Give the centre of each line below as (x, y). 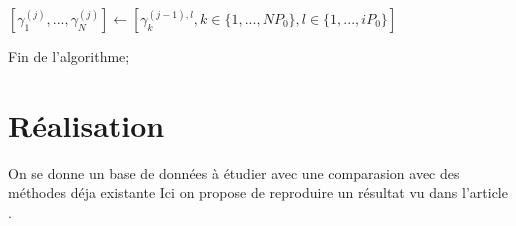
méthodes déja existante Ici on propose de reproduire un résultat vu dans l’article (258, 192)
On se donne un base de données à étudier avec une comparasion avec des (234, 172)
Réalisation (86, 124)
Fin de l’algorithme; (69, 56)
